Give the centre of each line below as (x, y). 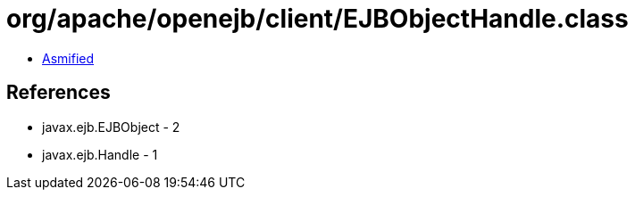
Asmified (68, 58)
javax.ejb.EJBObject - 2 (111, 127)
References (58, 93)
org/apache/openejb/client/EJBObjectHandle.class (317, 19)
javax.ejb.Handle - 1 (100, 154)
